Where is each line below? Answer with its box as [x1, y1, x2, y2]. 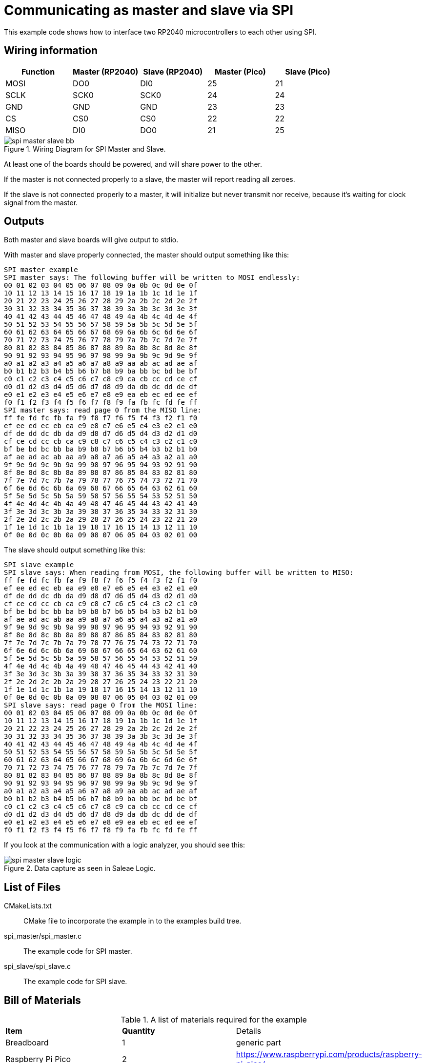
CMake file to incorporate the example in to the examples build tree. [23, 917, 242, 925]
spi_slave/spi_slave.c [4, 962, 71, 971]
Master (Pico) [215, 66, 266, 77]
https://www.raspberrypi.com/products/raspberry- [236, 1049, 422, 1060]
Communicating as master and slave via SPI [4, 2, 294, 19]
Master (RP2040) [73, 66, 139, 77]
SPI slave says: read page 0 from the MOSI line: [4, 701, 198, 709]
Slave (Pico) [285, 66, 330, 77]
